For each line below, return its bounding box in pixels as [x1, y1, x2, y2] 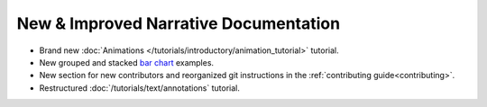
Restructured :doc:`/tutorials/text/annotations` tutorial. [39, 82, 241, 94]
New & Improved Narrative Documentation [16, 13, 341, 33]
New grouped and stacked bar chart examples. [39, 57, 215, 67]
